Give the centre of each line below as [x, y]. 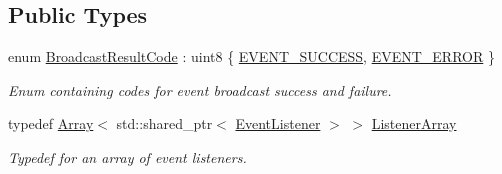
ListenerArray [414, 123]
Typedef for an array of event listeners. [127, 156]
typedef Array [51, 123]
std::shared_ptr [164, 123]
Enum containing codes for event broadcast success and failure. [200, 89]
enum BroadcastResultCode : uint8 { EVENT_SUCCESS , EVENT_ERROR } [251, 56]
